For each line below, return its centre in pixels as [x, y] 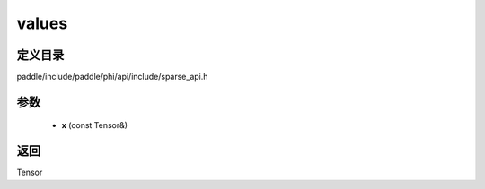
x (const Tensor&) [95, 125]
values [42, 23]
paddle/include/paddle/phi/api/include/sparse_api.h [112, 77]
